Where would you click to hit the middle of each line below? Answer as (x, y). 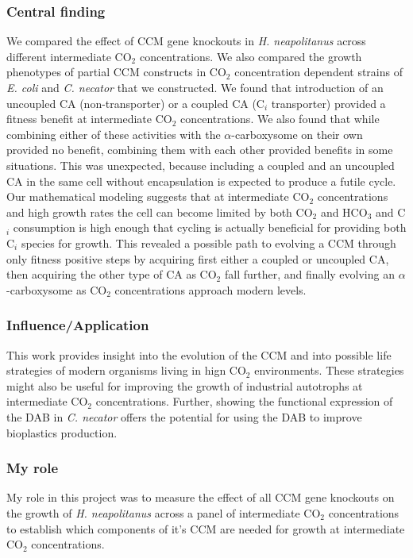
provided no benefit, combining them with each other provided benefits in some (200, 150)
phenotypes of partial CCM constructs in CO (116, 72)
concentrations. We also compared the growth (251, 56)
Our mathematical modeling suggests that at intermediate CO (158, 196)
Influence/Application (78, 325)
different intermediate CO (69, 56)
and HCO (344, 212)
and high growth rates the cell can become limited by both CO (160, 212)
